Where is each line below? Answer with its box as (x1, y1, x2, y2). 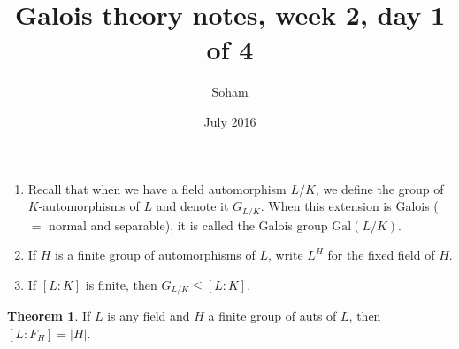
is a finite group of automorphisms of (55, 245, 256, 264)
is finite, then (85, 275, 157, 293)
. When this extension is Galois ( (260, 197, 439, 215)
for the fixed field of (327, 245, 435, 264)
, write (267, 245, 303, 264)
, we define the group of (315, 179, 444, 198)
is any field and (107, 306, 190, 325)
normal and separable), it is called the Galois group (49, 215, 328, 234)
